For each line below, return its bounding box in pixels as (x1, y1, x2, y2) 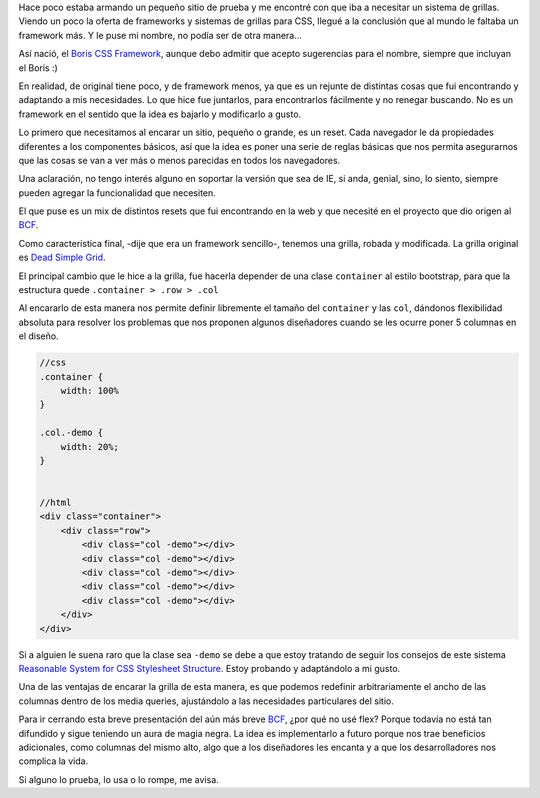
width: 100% (60, 385, 120, 396)
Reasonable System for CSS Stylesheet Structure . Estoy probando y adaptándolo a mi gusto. (18, 662, 401, 674)
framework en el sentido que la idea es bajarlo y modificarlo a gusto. (18, 108, 302, 120)
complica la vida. (18, 755, 89, 767)
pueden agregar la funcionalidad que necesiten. (18, 186, 217, 199)
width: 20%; (60, 441, 120, 452)
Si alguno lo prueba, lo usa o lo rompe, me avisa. (18, 773, 219, 785)
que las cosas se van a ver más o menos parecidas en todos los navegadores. (18, 154, 341, 166)
